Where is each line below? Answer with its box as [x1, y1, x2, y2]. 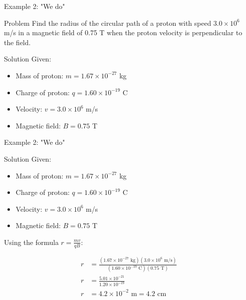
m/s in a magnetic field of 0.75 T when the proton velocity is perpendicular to [4, 27, 243, 38]
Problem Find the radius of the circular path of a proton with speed [4, 17, 211, 28]
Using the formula [4, 237, 59, 247]
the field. [4, 37, 31, 47]
